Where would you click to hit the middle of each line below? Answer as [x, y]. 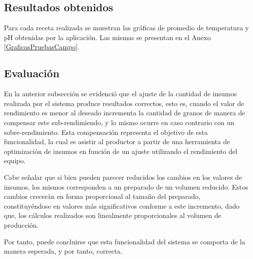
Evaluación [32, 73]
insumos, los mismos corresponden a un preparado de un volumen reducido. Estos [126, 186]
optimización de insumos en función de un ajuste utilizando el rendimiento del [121, 151]
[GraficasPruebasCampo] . [42, 47]
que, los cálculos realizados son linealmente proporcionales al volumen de [113, 215]
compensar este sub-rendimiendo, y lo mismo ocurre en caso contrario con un [119, 122]
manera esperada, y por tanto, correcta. [63, 251]
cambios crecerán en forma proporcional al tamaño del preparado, [102, 196]
